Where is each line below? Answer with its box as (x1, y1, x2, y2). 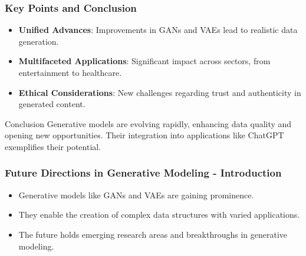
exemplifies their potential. (5, 140, 101, 152)
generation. (18, 35, 59, 47)
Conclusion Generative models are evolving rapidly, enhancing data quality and (5, 117, 292, 129)
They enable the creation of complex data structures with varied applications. (18, 208, 300, 221)
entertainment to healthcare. (18, 67, 122, 78)
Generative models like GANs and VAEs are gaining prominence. (18, 188, 254, 201)
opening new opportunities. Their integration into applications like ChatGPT (5, 129, 284, 141)
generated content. (18, 98, 85, 110)
